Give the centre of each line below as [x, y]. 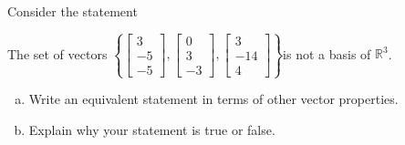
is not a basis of [327, 53]
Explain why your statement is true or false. [152, 129]
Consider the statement [73, 11]
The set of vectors [57, 53]
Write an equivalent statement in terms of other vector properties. [213, 99]
